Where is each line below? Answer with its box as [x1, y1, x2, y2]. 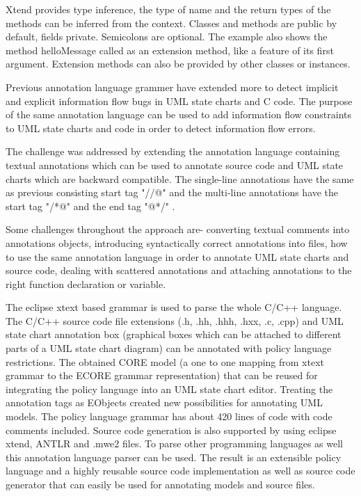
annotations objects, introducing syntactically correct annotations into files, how [6, 235, 348, 250]
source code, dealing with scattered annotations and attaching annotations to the [6, 263, 352, 278]
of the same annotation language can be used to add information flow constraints [6, 107, 352, 122]
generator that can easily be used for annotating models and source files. [6, 477, 315, 491]
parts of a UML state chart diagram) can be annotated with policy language [6, 341, 332, 355]
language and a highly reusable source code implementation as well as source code [6, 463, 355, 478]
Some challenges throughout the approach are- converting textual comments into [6, 222, 350, 237]
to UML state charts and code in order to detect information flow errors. [6, 120, 316, 135]
